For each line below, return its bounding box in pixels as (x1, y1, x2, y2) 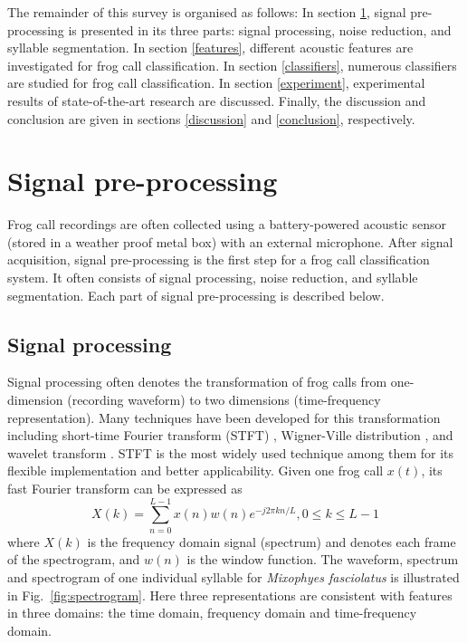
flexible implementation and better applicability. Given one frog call (7, 461, 384, 480)
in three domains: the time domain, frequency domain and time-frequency (7, 603, 417, 622)
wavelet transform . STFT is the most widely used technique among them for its (7, 443, 453, 462)
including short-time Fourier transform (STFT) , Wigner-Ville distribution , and (7, 426, 453, 445)
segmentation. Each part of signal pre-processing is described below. (7, 285, 385, 304)
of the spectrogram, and (7, 550, 140, 569)
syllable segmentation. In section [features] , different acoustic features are (7, 38, 414, 57)
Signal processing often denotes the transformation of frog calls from (7, 372, 387, 391)
